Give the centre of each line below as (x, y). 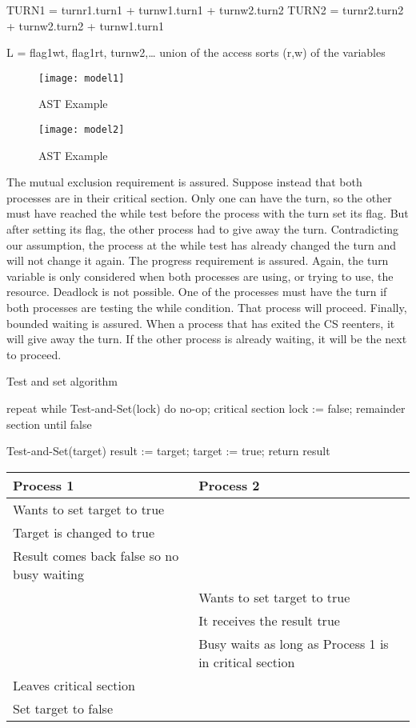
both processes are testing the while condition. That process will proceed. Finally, (207, 308)
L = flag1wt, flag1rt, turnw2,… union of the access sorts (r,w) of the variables (196, 52)
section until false (49, 424)
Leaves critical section (74, 685)
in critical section (247, 662)
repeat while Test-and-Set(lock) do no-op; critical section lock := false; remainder (206, 408)
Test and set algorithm (62, 381)
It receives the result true (269, 620)
